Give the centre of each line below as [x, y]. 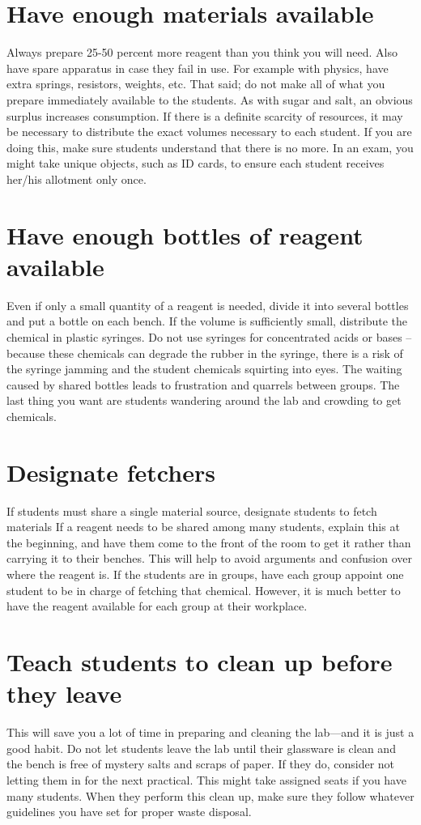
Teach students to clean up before [200, 661]
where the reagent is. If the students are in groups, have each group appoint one [205, 574]
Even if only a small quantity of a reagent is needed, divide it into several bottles [208, 305]
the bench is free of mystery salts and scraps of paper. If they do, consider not [201, 764]
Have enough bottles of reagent [185, 234]
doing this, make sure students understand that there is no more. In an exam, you [210, 147]
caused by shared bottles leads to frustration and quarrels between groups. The [203, 384]
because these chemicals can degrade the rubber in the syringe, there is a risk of [205, 353]
